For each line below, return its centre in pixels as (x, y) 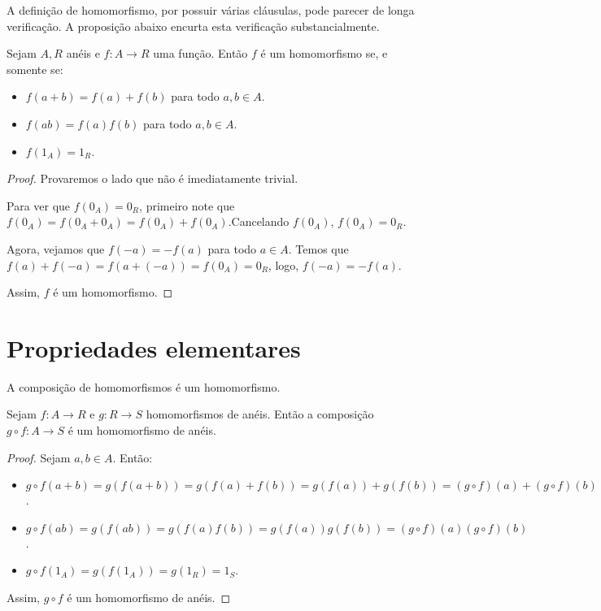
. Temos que (318, 248)
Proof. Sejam (39, 457)
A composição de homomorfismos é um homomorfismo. (144, 386)
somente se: (35, 69)
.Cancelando (259, 221)
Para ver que (39, 205)
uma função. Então (200, 53)
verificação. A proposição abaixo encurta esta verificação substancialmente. (193, 26)
